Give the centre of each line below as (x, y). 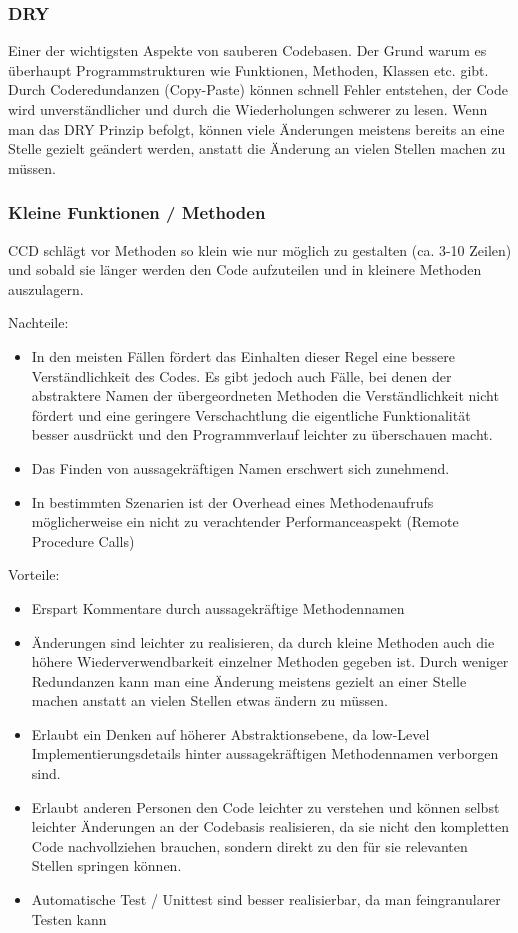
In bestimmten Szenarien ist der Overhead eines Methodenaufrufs (232, 501)
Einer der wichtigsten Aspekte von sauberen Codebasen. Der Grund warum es (247, 50)
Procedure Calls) (83, 540)
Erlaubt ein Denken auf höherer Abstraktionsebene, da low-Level (230, 733)
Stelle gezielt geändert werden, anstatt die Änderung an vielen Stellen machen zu (257, 148)
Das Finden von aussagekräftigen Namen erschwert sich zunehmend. (240, 467)
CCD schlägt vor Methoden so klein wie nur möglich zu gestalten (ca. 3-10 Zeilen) (260, 249)
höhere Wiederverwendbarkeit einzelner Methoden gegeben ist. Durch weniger (270, 661)
